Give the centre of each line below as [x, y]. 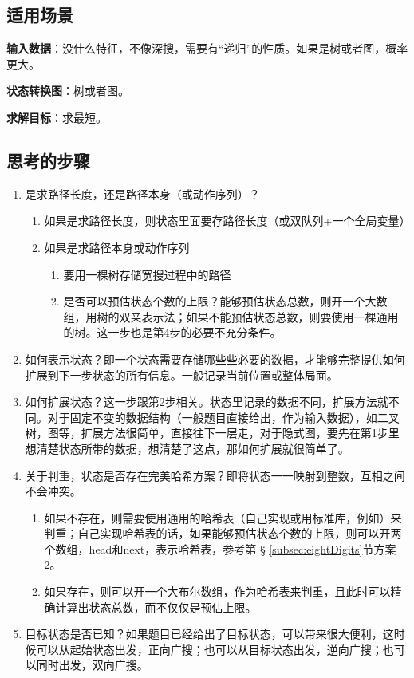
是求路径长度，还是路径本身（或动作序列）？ [142, 193]
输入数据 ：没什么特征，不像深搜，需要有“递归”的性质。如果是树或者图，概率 [207, 48]
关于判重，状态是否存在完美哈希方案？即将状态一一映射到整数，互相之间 [215, 475]
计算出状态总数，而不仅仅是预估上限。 [156, 607]
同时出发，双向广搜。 [92, 665]
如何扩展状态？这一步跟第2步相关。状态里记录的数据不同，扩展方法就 [207, 402]
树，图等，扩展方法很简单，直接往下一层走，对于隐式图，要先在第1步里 [212, 433]
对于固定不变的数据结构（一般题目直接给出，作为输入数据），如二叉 [223, 417]
